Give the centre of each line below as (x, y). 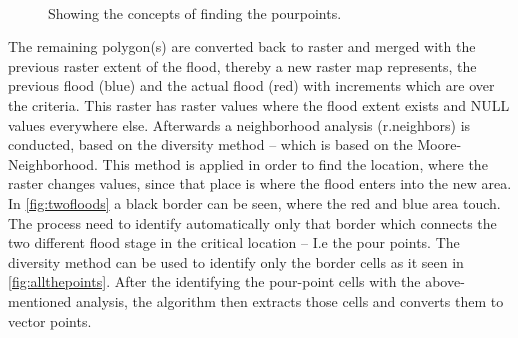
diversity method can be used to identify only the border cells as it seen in (236, 261)
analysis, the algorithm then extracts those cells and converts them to (290, 300)
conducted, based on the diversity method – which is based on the (210, 144)
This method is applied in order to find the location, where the (295, 163)
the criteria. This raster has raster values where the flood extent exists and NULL (259, 104)
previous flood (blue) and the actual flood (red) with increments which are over (251, 85)
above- (445, 281)
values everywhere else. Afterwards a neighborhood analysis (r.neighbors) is (239, 124)
